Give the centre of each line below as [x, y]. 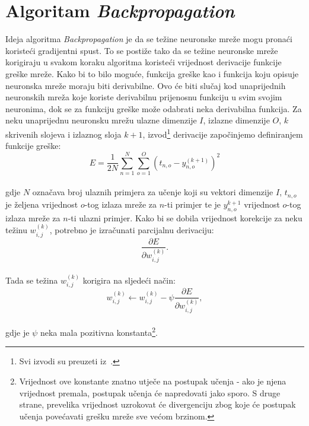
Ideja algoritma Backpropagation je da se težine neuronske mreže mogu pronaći [149, 39]
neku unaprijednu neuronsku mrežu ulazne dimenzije [101, 120]
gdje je [17, 332]
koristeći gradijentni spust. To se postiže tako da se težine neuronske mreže [142, 50]
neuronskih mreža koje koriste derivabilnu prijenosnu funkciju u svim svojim [144, 97]
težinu [16, 230]
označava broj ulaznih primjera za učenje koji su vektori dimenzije [153, 192]
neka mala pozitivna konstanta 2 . [99, 331]
